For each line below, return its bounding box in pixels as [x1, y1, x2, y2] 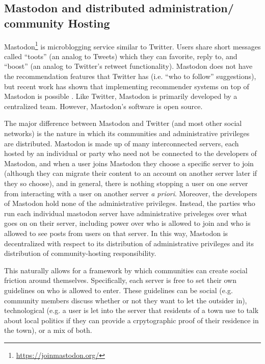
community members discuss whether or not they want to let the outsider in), [4, 295, 247, 305]
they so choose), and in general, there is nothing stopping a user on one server [4, 177, 248, 188]
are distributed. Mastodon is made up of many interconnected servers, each [4, 138, 239, 148]
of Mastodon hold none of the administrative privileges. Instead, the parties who [4, 198, 255, 209]
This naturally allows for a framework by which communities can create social [4, 265, 248, 275]
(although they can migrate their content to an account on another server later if [4, 168, 257, 178]
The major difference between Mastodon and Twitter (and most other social [4, 118, 242, 128]
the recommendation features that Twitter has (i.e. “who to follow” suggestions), [4, 71, 256, 82]
